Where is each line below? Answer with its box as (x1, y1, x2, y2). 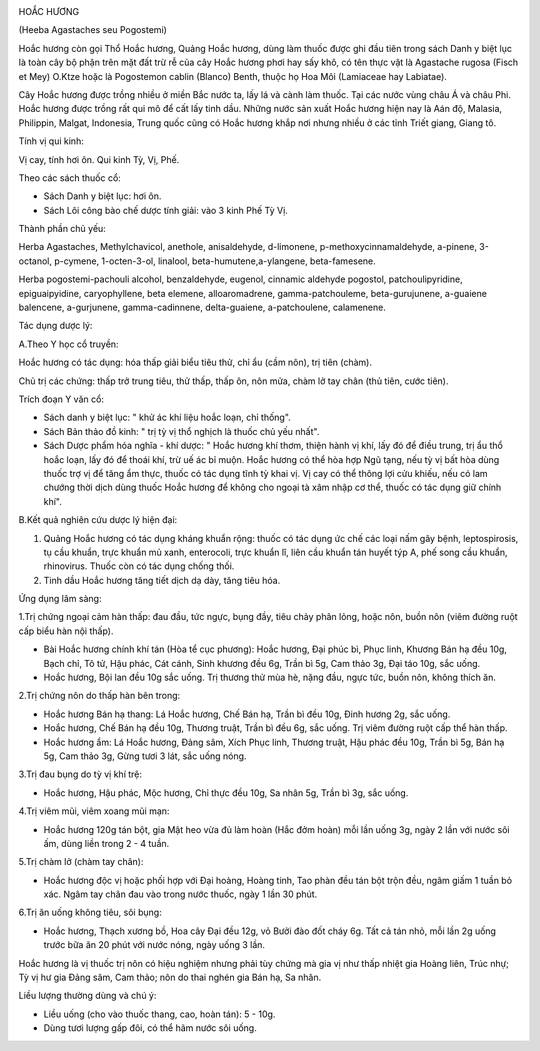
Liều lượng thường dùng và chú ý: (18, 990, 157, 1002)
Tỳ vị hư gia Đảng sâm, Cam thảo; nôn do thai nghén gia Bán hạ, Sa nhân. (18, 971, 322, 984)
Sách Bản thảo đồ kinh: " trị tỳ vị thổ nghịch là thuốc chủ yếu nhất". (43, 425, 320, 437)
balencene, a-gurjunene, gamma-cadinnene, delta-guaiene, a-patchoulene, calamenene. (18, 301, 387, 314)
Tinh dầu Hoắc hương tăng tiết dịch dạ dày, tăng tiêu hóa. (43, 574, 281, 586)
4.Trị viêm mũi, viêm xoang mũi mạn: (18, 805, 170, 817)
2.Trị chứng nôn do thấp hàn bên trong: (18, 690, 181, 702)
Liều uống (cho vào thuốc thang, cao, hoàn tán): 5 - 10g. (43, 1008, 276, 1020)
